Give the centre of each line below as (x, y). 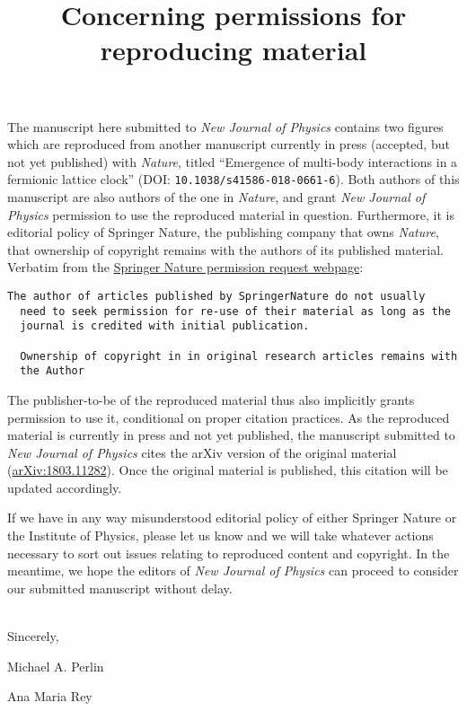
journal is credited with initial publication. (165, 326)
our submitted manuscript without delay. (120, 588)
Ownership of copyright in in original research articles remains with (239, 356)
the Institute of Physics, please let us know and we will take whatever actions (220, 535)
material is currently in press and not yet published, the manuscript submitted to (231, 435)
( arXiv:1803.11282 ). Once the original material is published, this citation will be (228, 470)
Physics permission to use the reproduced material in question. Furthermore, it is (231, 214)
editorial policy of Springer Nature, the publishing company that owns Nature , (223, 232)
